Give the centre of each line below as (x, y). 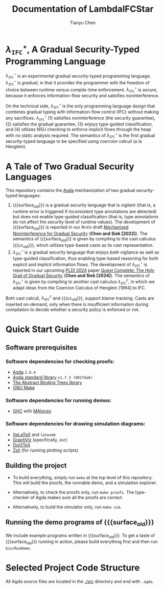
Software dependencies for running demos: (59, 401)
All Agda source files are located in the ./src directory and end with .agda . (80, 582)
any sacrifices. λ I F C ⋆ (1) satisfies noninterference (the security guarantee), (81, 118)
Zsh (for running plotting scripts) (46, 450)
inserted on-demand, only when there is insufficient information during (77, 305)
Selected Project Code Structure (73, 568)
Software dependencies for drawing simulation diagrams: (76, 424)
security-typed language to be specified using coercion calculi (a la (74, 141)
